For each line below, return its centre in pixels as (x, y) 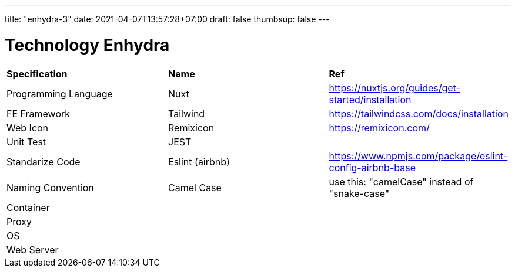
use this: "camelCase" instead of (401, 181)
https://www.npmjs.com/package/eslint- (418, 156)
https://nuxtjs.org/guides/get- (394, 88)
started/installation (370, 99)
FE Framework (39, 113)
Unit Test (26, 142)
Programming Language (60, 93)
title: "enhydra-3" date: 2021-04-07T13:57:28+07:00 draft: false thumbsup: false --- (167, 19)
